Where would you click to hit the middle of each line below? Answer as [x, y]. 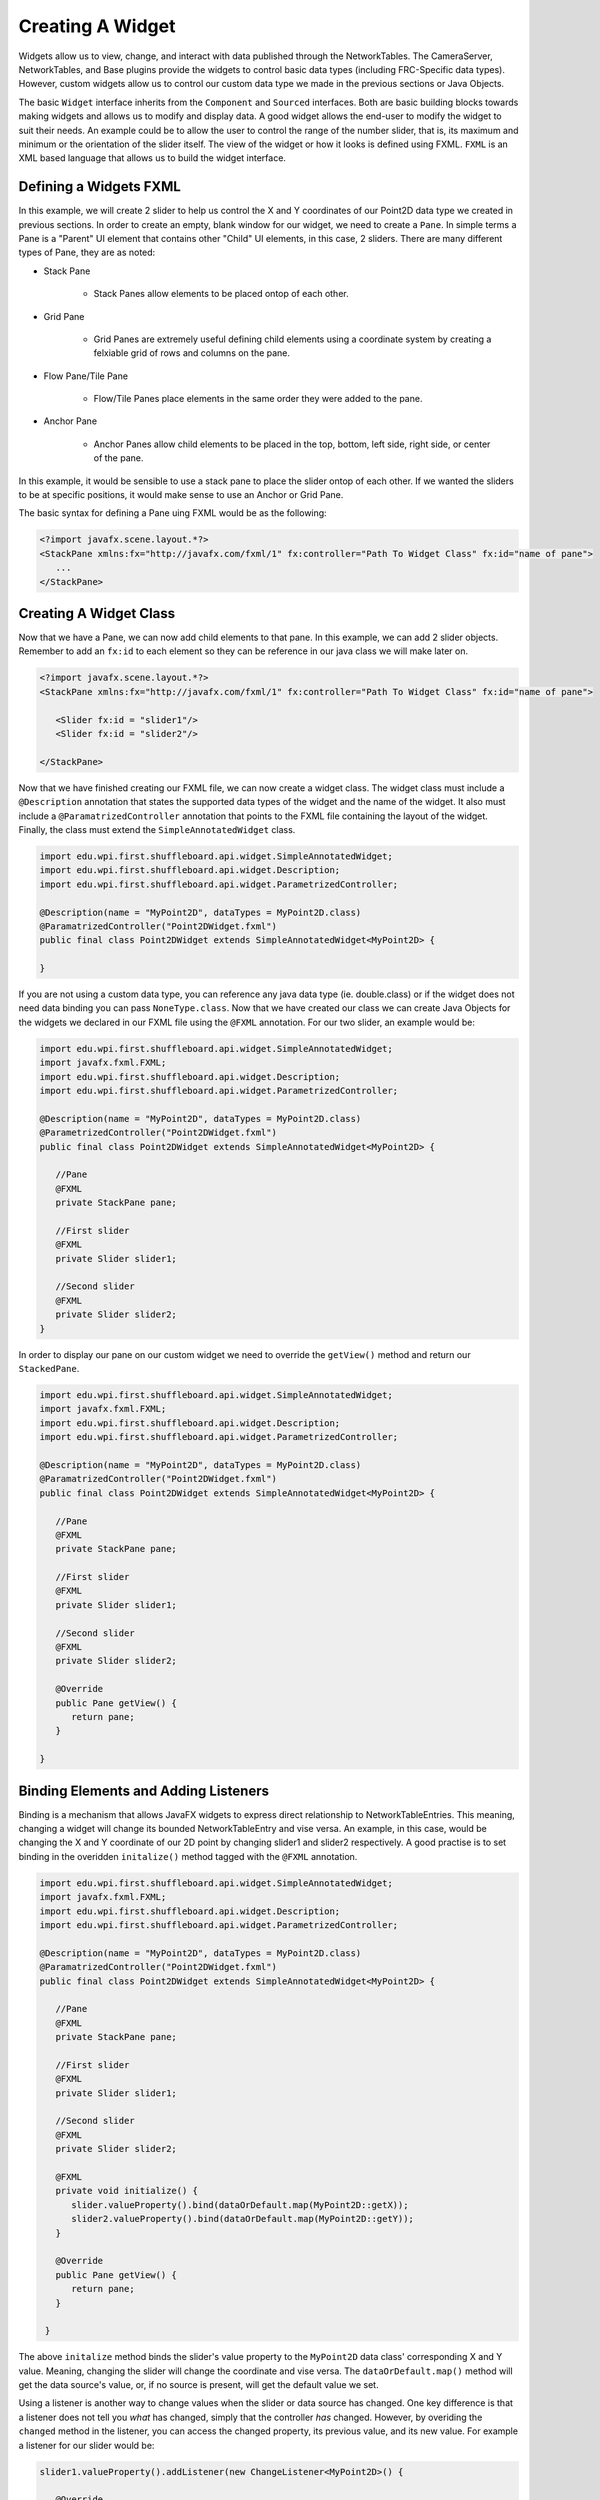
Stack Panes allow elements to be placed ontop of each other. [221, 294]
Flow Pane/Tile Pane [86, 376]
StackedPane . [49, 1369]
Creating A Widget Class [96, 613]
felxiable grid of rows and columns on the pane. [191, 353]
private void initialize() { [127, 2191]
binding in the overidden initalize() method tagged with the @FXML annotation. [188, 1856]
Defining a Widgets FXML [100, 186]
